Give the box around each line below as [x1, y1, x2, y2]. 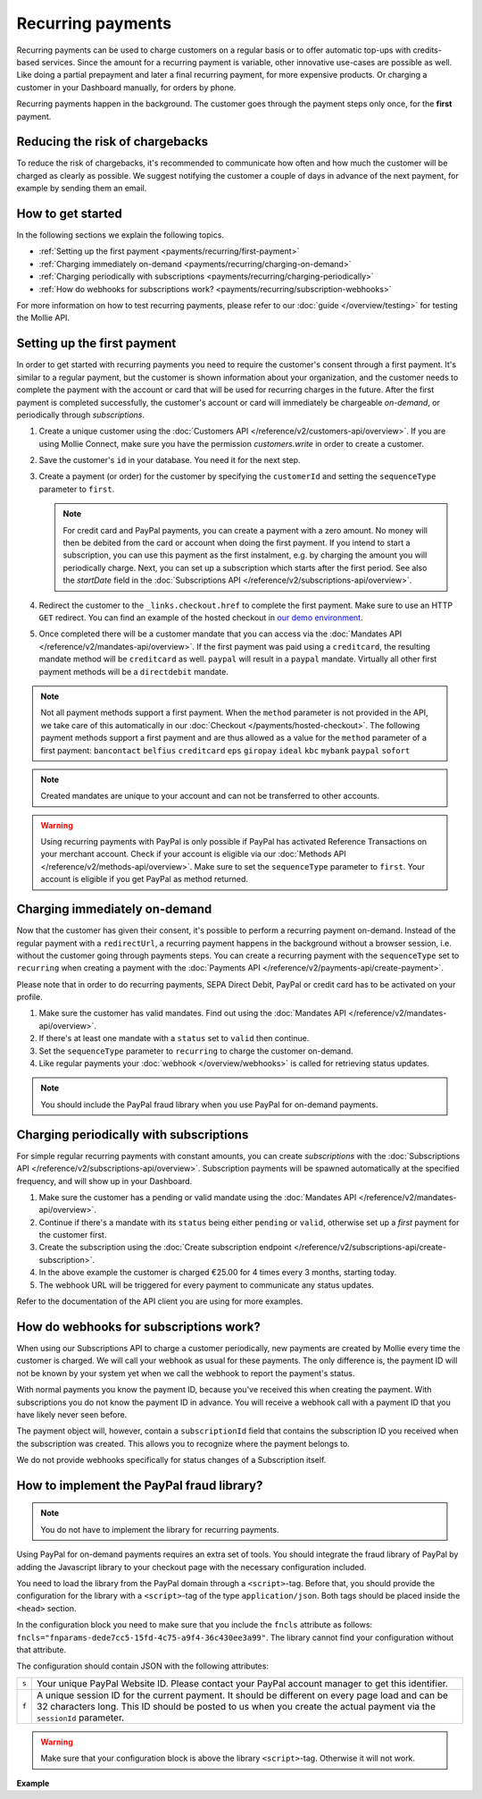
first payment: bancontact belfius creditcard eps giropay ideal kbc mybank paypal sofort [40, 744, 411, 755]
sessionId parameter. [37, 1711, 125, 1724]
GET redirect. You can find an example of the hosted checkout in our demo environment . [38, 612, 363, 623]
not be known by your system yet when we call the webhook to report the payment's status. [16, 1367, 355, 1378]
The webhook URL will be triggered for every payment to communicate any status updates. [38, 1279, 375, 1290]
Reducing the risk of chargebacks [16, 134, 209, 149]
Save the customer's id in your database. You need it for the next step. [38, 455, 301, 466]
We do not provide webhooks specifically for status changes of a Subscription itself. [16, 1455, 327, 1466]
